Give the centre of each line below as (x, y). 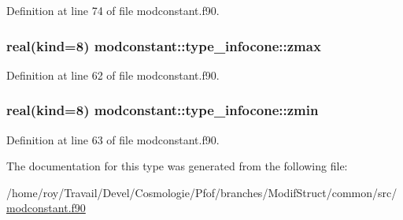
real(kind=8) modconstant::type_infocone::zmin (163, 110)
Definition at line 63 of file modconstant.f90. (113, 139)
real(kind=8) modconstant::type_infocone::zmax (164, 45)
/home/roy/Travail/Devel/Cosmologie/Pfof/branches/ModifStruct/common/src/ (202, 192)
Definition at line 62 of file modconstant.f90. (113, 75)
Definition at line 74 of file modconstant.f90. (113, 10)
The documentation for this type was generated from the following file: (177, 166)
